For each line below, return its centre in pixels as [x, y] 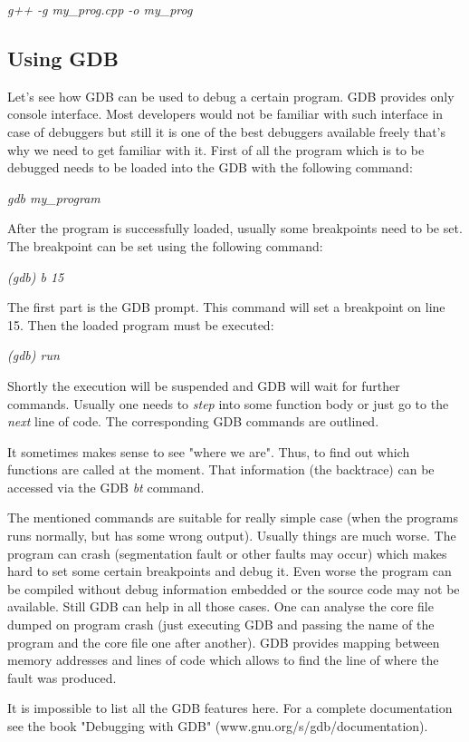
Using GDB [63, 58]
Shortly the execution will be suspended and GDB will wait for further [204, 385]
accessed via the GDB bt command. [106, 487]
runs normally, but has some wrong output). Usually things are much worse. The [232, 536]
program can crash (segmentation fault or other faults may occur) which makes [227, 553]
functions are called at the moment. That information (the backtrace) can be [221, 469]
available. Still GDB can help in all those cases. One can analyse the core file [220, 606]
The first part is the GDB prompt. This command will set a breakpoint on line [226, 307]
